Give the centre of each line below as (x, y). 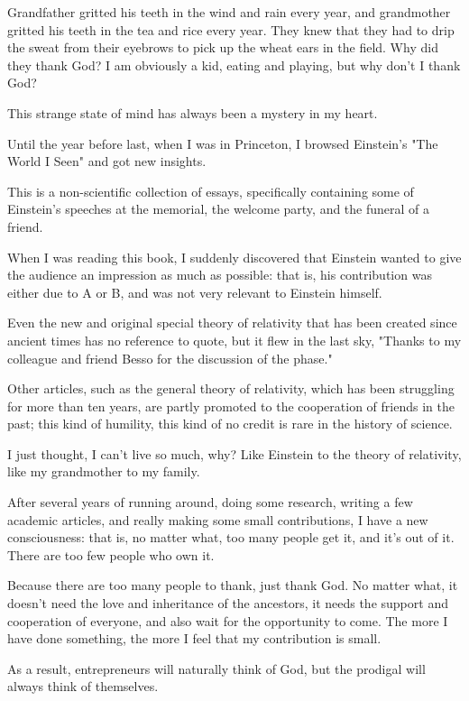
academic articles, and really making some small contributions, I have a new (218, 519)
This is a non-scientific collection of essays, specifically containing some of (211, 191)
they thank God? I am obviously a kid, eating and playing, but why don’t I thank (234, 65)
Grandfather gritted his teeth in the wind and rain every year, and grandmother (229, 12)
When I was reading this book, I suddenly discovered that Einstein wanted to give (234, 257)
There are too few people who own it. (111, 554)
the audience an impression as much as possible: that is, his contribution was (220, 275)
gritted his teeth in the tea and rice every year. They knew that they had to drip (231, 29)
